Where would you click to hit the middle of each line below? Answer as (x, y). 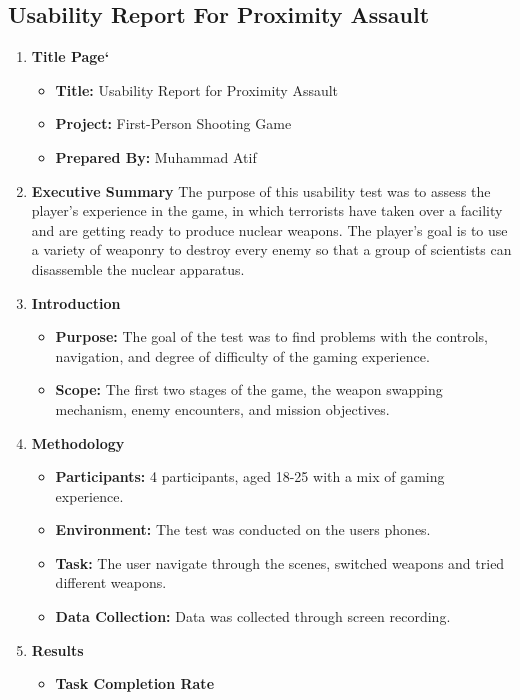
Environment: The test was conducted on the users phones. (243, 529)
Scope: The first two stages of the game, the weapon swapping (249, 389)
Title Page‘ (70, 56)
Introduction (76, 302)
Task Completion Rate (135, 683)
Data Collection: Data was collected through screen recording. (253, 616)
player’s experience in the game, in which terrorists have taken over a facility (267, 210)
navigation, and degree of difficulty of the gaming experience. (242, 355)
